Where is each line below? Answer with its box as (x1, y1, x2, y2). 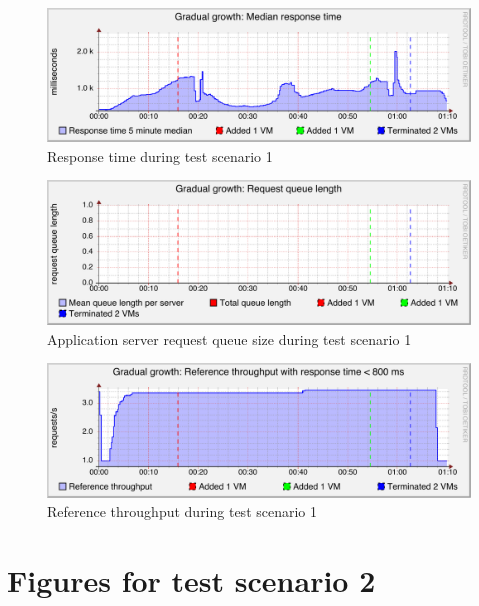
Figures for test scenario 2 (7, 559, 376, 600)
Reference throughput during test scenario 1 (47, 501, 318, 522)
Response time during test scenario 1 (47, 145, 273, 166)
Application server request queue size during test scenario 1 (47, 328, 412, 349)
